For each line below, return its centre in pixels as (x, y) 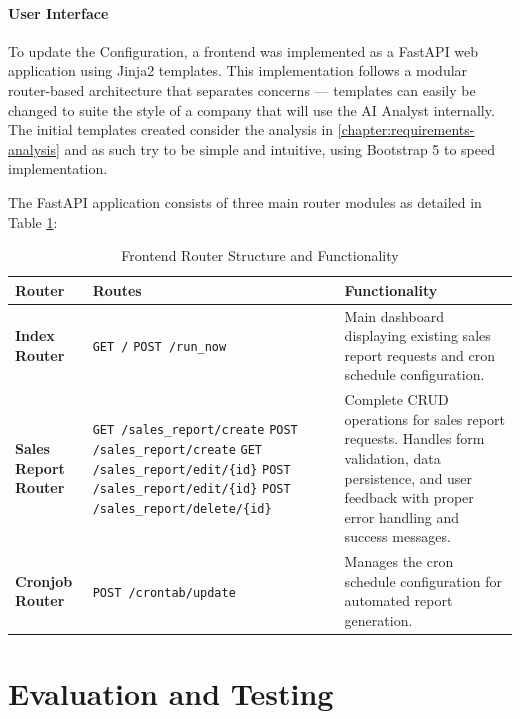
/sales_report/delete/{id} (182, 509)
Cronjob (44, 580)
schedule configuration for (423, 580)
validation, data (392, 457)
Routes (117, 289)
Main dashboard (394, 315)
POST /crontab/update (164, 592)
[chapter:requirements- (406, 129)
